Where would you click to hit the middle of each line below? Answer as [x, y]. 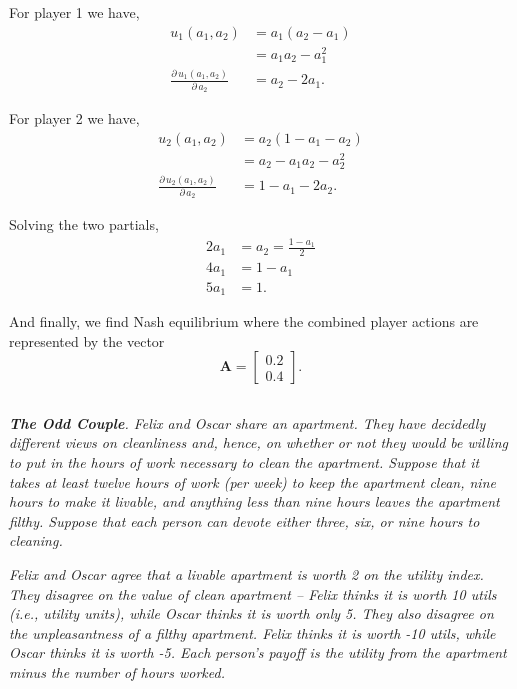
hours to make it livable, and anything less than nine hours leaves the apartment [254, 501]
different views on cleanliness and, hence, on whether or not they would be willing [258, 442]
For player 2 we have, [74, 118]
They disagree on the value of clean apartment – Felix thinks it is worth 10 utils [253, 593]
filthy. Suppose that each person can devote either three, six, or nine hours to [244, 520]
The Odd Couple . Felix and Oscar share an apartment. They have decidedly [247, 422]
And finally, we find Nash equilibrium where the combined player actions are [244, 321]
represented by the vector [87, 340]
